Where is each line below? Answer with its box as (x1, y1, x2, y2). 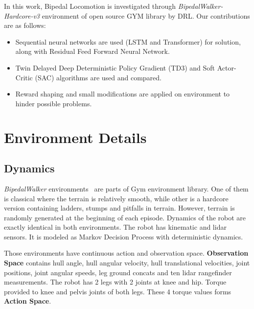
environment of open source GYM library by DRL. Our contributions (42, 10, 250, 21)
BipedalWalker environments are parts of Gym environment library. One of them (4, 183, 249, 193)
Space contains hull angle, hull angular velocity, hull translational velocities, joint (4, 258, 250, 268)
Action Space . (4, 296, 51, 306)
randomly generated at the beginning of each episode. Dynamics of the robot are (4, 212, 246, 222)
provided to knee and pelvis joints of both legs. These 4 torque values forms (4, 286, 231, 296)
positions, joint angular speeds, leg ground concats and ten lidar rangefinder (4, 267, 232, 277)
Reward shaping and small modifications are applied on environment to (15, 89, 230, 99)
